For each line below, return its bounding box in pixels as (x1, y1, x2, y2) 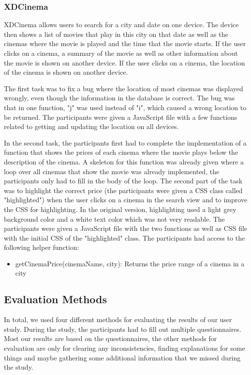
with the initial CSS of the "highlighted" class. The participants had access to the (4, 232, 245, 243)
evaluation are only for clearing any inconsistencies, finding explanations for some (4, 343, 245, 353)
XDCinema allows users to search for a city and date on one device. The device (4, 19, 239, 30)
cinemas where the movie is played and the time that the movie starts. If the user (4, 38, 246, 49)
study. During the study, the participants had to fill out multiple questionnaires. (4, 324, 241, 334)
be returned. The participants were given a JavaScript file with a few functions (4, 112, 237, 122)
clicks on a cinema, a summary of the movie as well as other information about (4, 48, 238, 58)
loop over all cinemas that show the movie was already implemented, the (4, 166, 220, 176)
